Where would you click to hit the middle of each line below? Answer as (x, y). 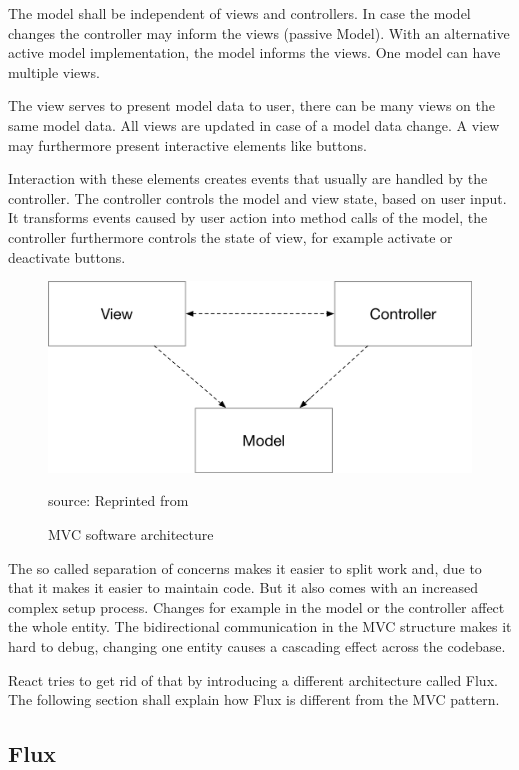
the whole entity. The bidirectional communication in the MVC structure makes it (260, 626)
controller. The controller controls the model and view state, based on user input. (257, 197)
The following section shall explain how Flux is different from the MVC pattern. (254, 699)
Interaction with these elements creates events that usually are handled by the (248, 178)
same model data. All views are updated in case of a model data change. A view (254, 124)
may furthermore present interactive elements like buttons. (187, 144)
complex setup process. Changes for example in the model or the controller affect (256, 606)
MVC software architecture (131, 534)
